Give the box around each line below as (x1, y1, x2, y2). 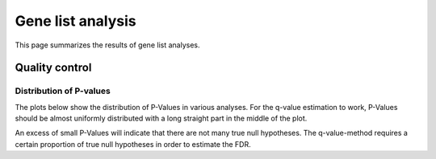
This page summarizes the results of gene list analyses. (15, 40, 200, 50)
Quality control (15, 61, 92, 75)
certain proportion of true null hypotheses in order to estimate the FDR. (15, 139, 251, 149)
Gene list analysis (15, 12, 136, 30)
